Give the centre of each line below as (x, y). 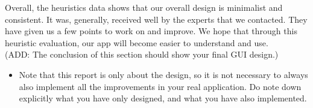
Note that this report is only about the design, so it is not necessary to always (163, 74)
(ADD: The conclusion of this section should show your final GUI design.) (142, 54)
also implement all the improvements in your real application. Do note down (160, 86)
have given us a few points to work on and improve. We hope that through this (151, 31)
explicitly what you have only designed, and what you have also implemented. (163, 98)
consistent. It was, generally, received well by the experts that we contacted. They (156, 19)
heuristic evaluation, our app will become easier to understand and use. (137, 42)
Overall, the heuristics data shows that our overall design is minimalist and (144, 7)
